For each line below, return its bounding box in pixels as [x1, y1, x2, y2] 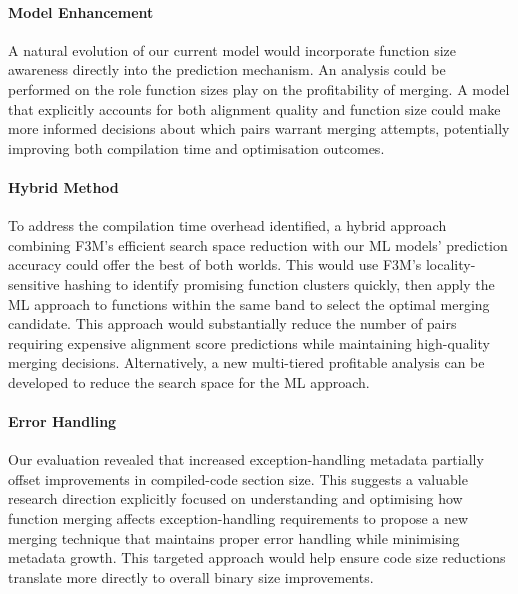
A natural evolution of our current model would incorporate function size [8, 39, 456, 60]
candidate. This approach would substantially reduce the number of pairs [8, 313, 457, 334]
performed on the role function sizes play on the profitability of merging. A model [8, 78, 510, 99]
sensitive [8, 273, 60, 294]
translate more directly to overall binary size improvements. [8, 566, 374, 587]
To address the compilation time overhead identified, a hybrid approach [8, 215, 447, 236]
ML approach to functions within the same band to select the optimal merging [8, 293, 490, 314]
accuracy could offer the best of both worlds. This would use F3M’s [8, 254, 422, 275]
